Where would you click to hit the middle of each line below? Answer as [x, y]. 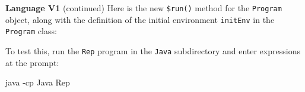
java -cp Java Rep [38, 82]
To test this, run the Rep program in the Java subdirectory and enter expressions [153, 50]
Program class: [31, 31]
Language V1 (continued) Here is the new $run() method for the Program [144, 8]
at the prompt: [32, 62]
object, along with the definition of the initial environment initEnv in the [140, 19]
